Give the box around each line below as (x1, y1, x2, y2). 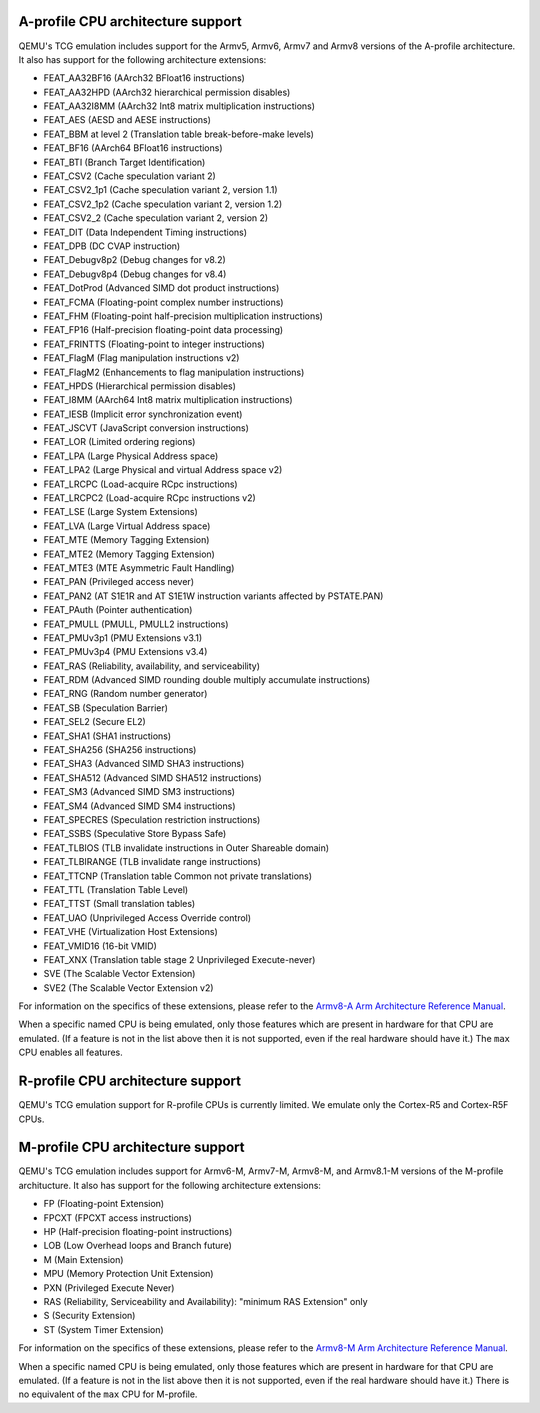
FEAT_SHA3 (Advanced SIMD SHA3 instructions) (43, 758, 245, 770)
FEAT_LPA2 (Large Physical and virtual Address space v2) (43, 464, 283, 476)
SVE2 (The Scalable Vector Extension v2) (43, 981, 214, 994)
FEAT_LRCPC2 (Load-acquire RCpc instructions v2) (43, 492, 257, 504)
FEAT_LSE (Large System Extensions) (43, 506, 199, 518)
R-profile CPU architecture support (18, 1073, 242, 1090)
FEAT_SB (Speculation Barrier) (43, 701, 169, 714)
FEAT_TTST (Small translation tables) (43, 898, 196, 910)
